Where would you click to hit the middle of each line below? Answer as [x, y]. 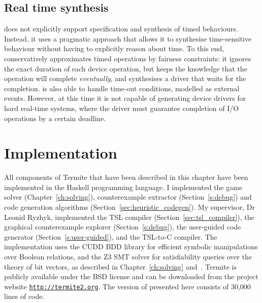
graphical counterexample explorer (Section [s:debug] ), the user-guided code [123, 227]
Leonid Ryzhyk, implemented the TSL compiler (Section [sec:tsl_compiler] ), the [129, 217]
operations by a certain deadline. [55, 118]
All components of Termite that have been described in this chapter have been [126, 177]
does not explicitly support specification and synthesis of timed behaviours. [121, 29]
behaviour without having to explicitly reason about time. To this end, [114, 48]
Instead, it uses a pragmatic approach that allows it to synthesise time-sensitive [128, 38]
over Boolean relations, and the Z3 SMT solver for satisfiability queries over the [128, 257]
